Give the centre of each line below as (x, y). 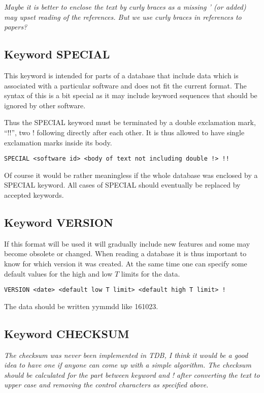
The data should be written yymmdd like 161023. (81, 306)
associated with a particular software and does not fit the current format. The (125, 85)
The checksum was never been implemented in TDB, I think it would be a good (126, 355)
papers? (16, 27)
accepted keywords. (34, 194)
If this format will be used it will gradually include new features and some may (127, 243)
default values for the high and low (58, 273)
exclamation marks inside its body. (58, 142)
